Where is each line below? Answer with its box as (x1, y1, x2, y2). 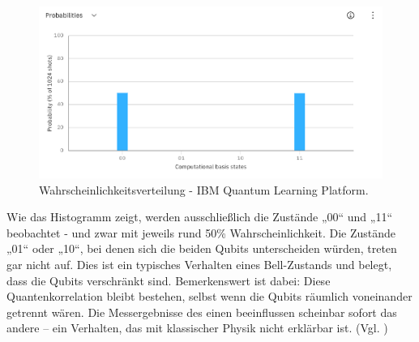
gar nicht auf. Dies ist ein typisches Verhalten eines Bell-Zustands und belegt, (6, 255, 392, 272)
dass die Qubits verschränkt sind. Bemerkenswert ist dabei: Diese (6, 271, 331, 289)
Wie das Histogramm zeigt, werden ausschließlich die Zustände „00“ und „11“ (6, 208, 393, 225)
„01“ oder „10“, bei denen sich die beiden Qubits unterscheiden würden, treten (6, 240, 397, 257)
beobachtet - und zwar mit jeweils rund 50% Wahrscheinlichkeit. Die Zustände (6, 224, 396, 241)
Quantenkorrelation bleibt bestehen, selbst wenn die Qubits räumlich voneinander (6, 288, 413, 305)
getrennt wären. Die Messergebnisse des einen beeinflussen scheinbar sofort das (6, 303, 397, 320)
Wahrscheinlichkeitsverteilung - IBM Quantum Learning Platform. (39, 181, 369, 198)
